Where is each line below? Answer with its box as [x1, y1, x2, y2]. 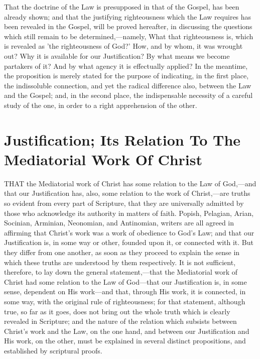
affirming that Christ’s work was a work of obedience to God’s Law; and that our [4, 227, 254, 237]
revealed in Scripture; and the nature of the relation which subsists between [4, 316, 237, 326]
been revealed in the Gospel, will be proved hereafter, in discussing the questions [4, 21, 252, 32]
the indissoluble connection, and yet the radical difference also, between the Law [4, 80, 251, 90]
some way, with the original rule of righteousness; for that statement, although [4, 296, 245, 306]
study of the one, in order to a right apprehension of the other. [4, 99, 197, 110]
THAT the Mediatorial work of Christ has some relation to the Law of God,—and [4, 178, 256, 188]
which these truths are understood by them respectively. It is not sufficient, [4, 257, 236, 267]
